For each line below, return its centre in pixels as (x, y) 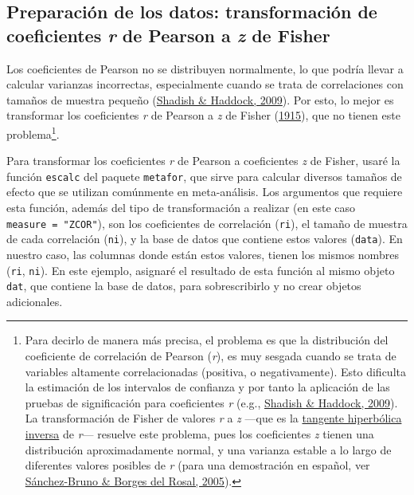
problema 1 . (33, 132)
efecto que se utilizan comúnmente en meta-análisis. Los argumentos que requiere (205, 192)
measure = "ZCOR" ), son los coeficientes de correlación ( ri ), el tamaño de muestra (207, 223)
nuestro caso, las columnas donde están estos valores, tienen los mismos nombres (203, 254)
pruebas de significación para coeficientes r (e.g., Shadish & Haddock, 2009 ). (211, 402)
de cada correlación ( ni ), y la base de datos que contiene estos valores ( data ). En (205, 239)
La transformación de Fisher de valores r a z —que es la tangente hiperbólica (213, 418)
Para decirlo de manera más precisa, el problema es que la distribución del (207, 340)
